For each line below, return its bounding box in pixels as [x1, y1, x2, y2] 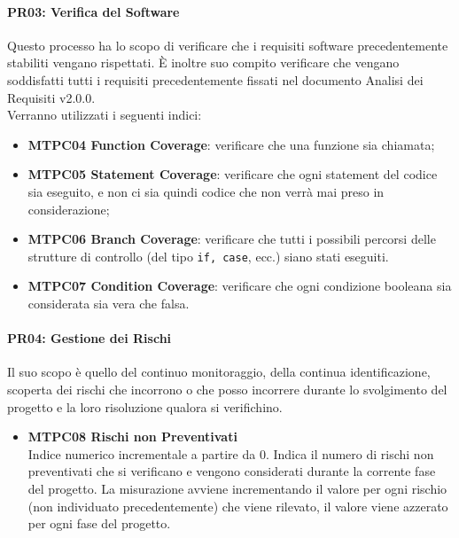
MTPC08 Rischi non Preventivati [27, 427, 237, 446]
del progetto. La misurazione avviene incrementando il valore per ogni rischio [27, 479, 447, 497]
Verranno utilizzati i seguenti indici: [7, 105, 202, 124]
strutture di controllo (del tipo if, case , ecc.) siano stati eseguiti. [27, 246, 389, 265]
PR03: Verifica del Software [7, 2, 180, 20]
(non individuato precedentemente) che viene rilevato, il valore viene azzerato [27, 496, 448, 515]
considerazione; [27, 199, 110, 218]
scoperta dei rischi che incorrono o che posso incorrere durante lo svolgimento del [7, 379, 447, 398]
